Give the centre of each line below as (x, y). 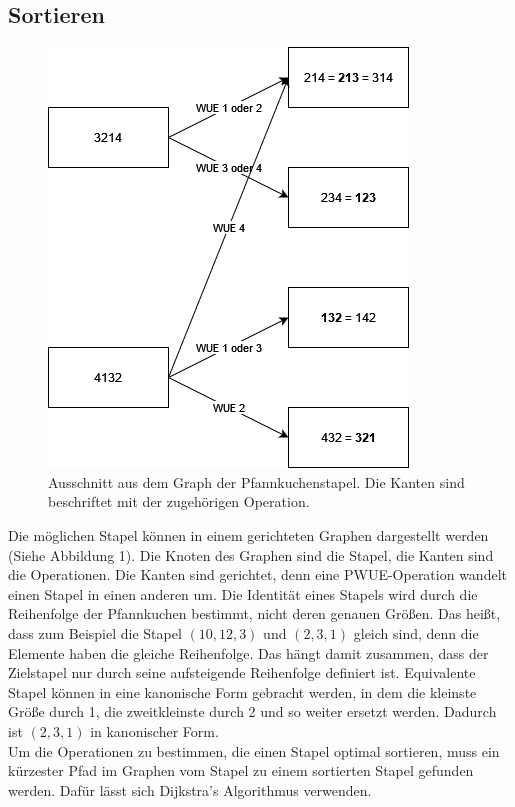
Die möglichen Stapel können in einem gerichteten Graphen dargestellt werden (248, 534)
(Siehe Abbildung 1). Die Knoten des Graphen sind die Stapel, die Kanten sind (251, 554)
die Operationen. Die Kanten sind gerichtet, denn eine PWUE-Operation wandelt (257, 574)
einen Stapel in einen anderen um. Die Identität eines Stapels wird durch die (243, 593)
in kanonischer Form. (154, 730)
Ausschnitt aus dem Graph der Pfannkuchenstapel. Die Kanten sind (256, 481)
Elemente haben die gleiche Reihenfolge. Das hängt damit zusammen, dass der (248, 652)
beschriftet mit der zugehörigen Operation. (179, 501)
